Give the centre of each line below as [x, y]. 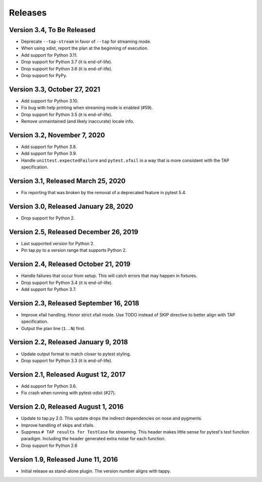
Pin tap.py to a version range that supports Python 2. [74, 250]
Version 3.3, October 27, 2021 [55, 89]
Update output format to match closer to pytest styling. [76, 354]
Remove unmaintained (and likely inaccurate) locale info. [78, 121]
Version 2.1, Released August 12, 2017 [67, 374]
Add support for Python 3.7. [49, 289]
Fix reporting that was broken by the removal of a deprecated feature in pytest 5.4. [104, 193]
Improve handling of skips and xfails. [58, 425]
